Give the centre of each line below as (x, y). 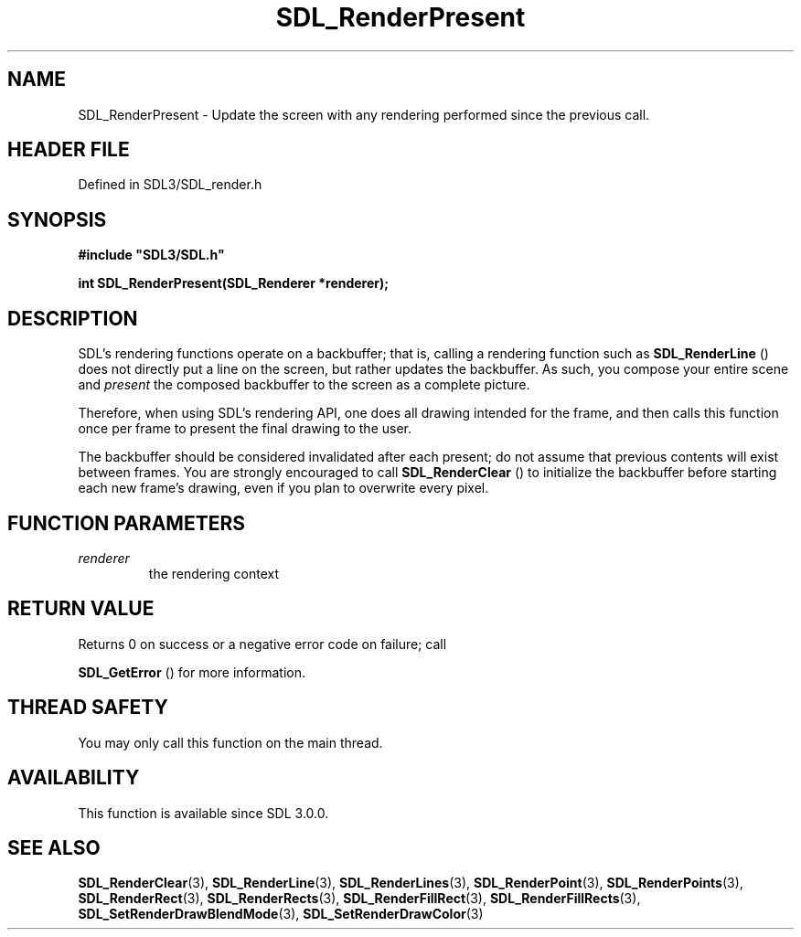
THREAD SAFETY (88, 708)
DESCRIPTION (73, 318)
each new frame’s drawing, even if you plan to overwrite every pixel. (283, 488)
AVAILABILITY (74, 778)
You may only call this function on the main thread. (230, 742)
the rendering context (214, 573)
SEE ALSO (54, 847)
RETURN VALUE (81, 609)
